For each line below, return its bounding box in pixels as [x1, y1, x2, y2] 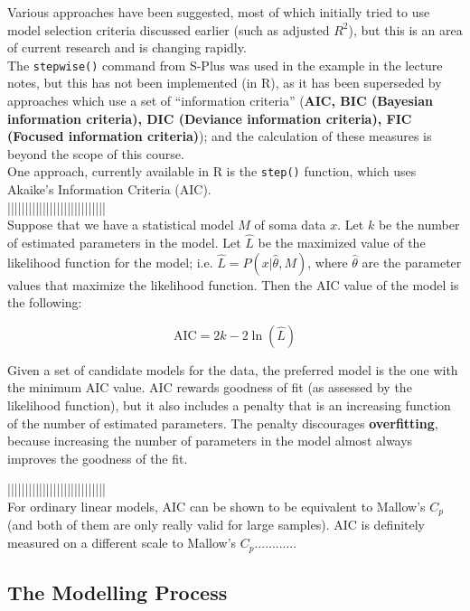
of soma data [254, 215, 326, 234]
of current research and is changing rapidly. [7, 38, 247, 57]
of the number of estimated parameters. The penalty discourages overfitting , [7, 413, 438, 432]
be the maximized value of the [258, 233, 426, 252]
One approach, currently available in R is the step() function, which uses [7, 162, 417, 181]
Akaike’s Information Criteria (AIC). [7, 180, 211, 199]
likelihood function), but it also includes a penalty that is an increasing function [7, 396, 451, 415]
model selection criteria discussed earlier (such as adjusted [7, 20, 330, 39]
